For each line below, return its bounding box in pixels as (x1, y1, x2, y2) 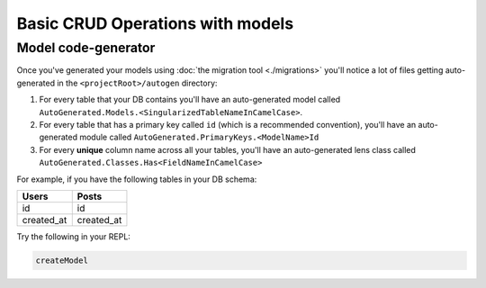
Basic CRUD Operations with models (16, 13, 294, 33)
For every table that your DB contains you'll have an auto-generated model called (39, 94, 341, 105)
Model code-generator (16, 40, 156, 56)
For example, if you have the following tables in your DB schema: (16, 174, 257, 184)
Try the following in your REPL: (16, 230, 130, 242)
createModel (35, 255, 89, 265)
